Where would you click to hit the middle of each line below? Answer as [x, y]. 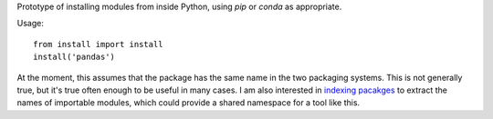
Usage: [31, 24]
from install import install [98, 44]
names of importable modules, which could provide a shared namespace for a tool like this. [189, 103]
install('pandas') [74, 57]
